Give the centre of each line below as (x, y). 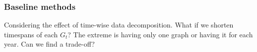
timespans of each (31, 34)
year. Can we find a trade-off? (49, 44)
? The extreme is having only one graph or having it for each (160, 34)
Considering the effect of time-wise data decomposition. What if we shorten (119, 25)
